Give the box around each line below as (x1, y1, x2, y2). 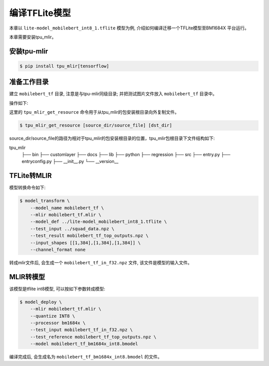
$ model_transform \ (19, 198, 70, 204)
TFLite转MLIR (9, 172, 52, 180)
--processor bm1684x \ (30, 320, 86, 326)
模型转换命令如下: (9, 184, 46, 190)
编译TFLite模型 (9, 7, 71, 18)
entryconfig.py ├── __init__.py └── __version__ (21, 159, 119, 165)
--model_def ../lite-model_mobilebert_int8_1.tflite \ (30, 219, 167, 224)
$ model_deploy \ (19, 299, 62, 305)
